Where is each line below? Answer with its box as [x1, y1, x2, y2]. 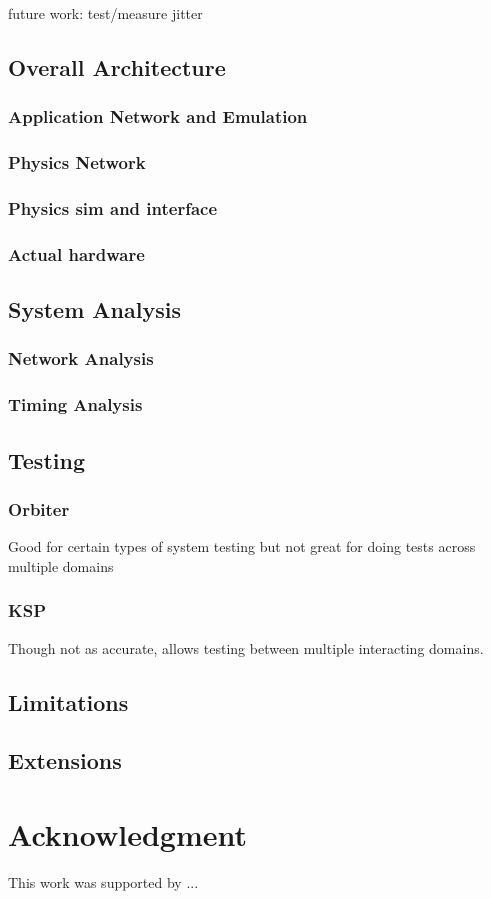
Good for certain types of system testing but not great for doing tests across [8, 536, 476, 557]
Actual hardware [8, 241, 145, 266]
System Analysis [8, 294, 181, 325]
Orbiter [8, 496, 70, 521]
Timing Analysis [8, 392, 143, 417]
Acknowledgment [8, 813, 247, 854]
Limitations [8, 686, 129, 717]
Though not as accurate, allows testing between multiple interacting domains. [8, 637, 484, 658]
